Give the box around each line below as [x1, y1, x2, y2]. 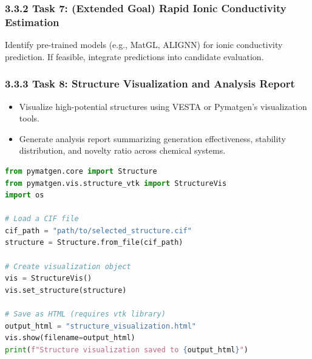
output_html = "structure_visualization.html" [5, 321, 197, 330]
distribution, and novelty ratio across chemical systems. [19, 144, 226, 157]
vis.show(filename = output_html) [5, 333, 135, 343]
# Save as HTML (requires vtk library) [5, 310, 166, 319]
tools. [19, 112, 39, 125]
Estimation [5, 14, 59, 29]
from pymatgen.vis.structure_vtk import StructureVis [5, 179, 227, 188]
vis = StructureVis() [5, 274, 92, 283]
